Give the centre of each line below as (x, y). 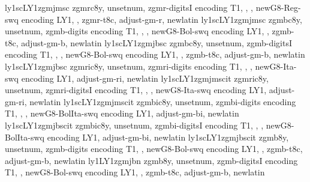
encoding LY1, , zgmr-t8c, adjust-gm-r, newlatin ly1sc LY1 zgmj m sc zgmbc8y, (162, 19)
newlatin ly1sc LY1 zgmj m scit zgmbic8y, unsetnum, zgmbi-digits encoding (163, 101)
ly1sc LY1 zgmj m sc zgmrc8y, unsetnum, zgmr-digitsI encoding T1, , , (129, 7)
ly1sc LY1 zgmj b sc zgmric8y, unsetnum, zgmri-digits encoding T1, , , (129, 66)
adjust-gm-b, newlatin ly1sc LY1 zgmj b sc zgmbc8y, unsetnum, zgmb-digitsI (156, 42)
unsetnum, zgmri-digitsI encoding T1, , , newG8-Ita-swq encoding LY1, (136, 90)
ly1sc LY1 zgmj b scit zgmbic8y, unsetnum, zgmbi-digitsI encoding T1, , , (134, 125)
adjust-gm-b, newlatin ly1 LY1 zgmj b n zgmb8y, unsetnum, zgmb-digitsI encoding (151, 160)
